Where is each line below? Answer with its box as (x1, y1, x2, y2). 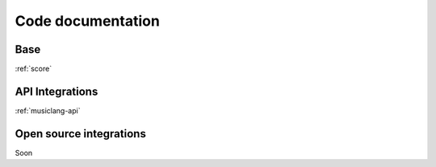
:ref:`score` (15, 64, 52, 74)
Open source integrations (15, 127, 147, 141)
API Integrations (15, 84, 99, 98)
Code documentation (15, 12, 161, 30)
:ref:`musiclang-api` (15, 105, 81, 116)
